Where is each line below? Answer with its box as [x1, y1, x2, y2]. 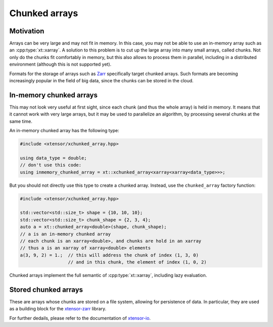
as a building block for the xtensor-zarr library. [9, 306, 106, 312]
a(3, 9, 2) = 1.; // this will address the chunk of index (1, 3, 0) [20, 252, 199, 258]
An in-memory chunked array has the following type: [9, 128, 119, 134]
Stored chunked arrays [9, 285, 83, 294]
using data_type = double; [20, 155, 87, 161]
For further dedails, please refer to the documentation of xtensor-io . [9, 315, 151, 321]
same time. [9, 118, 33, 124]
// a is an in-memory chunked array [20, 231, 111, 237]
